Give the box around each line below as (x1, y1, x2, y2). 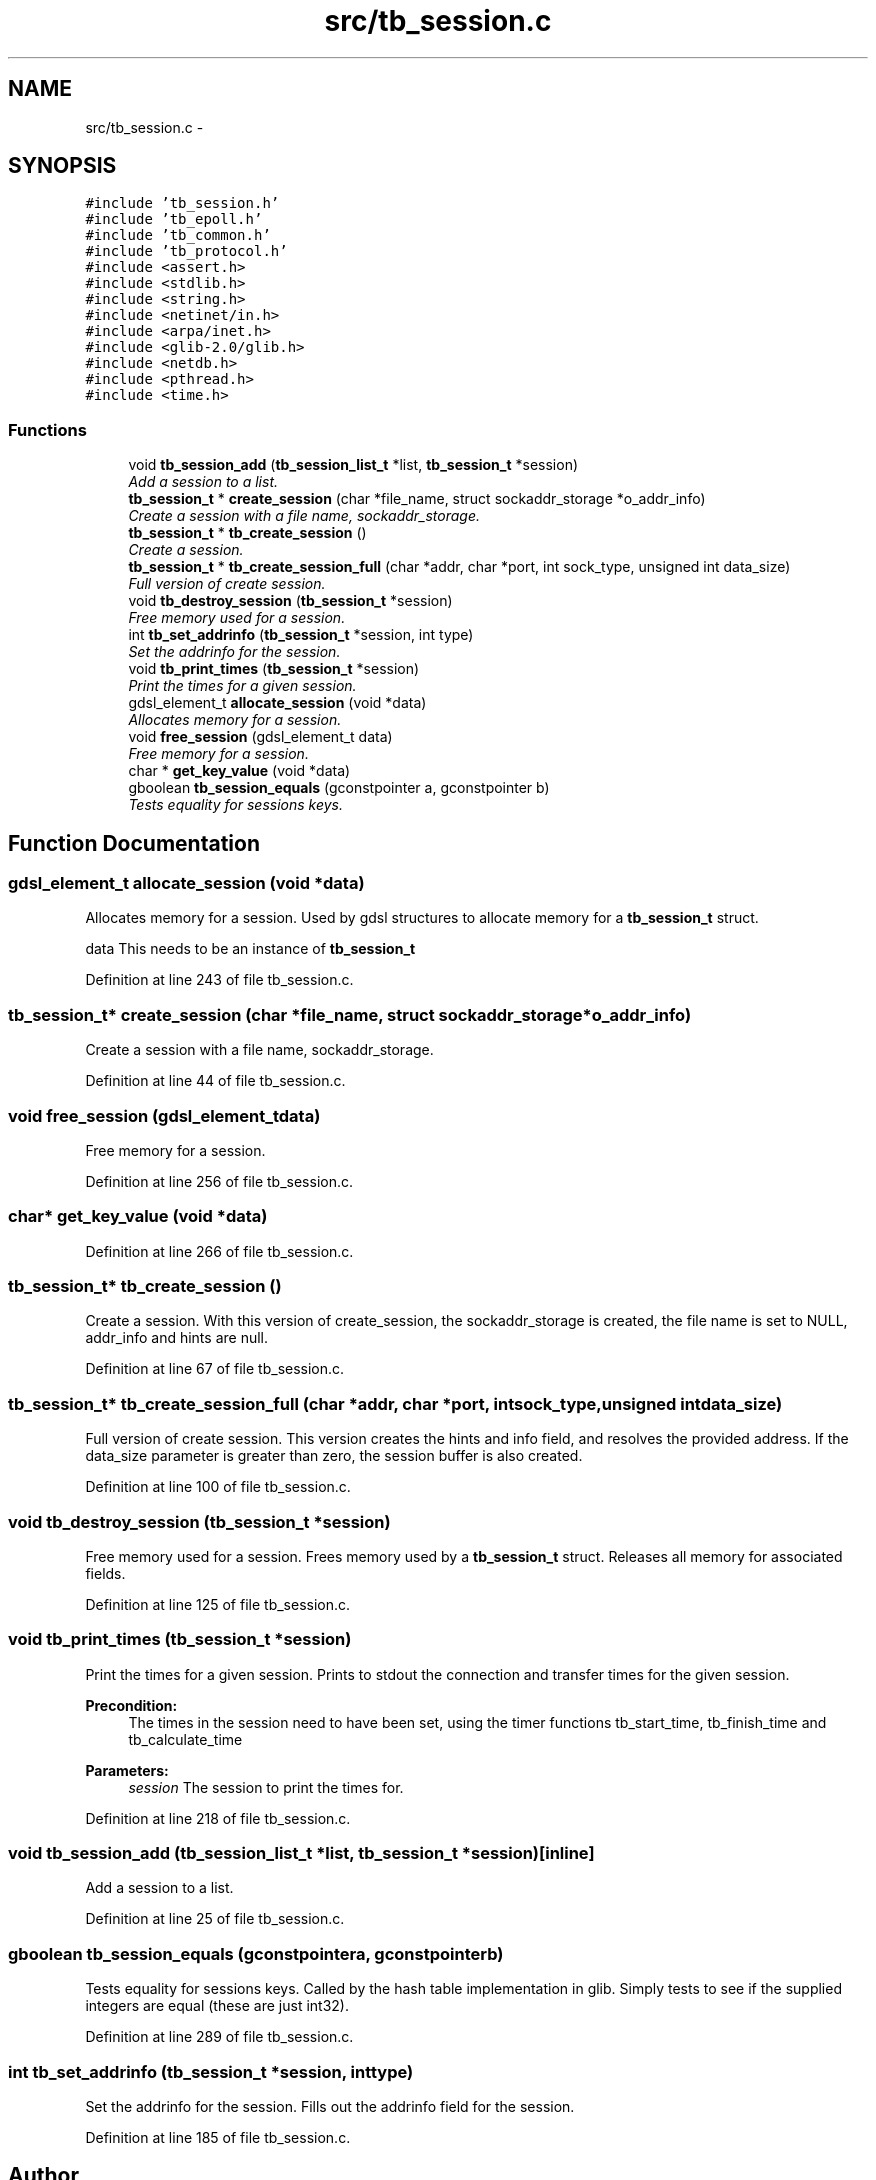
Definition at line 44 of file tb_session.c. (85, 1072, 346, 1090)
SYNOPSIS (8, 153, 117, 179)
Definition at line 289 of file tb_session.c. (85, 2028, 354, 2046)
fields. (85, 1564, 126, 1582)
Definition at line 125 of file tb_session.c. (85, 1595, 351, 1613)
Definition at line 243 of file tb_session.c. (85, 971, 354, 989)
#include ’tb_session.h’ (85, 195, 280, 212)
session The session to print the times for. (128, 1778, 404, 1796)
